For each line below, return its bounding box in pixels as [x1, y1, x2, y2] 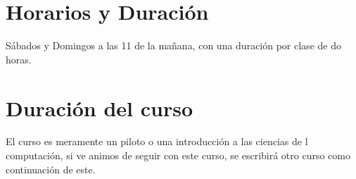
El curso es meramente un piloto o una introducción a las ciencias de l [6, 134, 308, 149]
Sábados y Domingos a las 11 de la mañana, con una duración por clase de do [6, 38, 341, 53]
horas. [6, 51, 32, 66]
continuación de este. [6, 161, 96, 176]
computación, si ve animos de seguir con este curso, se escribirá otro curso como [6, 148, 350, 163]
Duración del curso [6, 93, 193, 122]
